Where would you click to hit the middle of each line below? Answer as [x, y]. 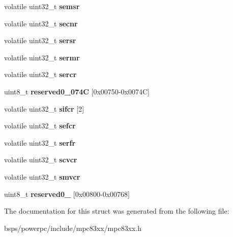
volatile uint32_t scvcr [41, 160]
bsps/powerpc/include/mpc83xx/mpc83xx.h [73, 228]
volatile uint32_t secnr [41, 23]
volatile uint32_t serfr [40, 142]
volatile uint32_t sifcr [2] [44, 108]
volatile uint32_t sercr [40, 74]
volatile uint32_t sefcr [40, 126]
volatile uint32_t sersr [40, 40]
